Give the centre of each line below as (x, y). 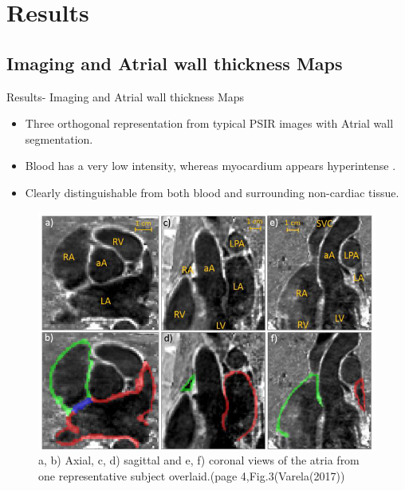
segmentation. (59, 138)
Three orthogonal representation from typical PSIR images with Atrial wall (209, 123)
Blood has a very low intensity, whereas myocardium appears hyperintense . (210, 166)
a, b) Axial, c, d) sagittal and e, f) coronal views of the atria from (199, 460)
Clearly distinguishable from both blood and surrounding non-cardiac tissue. (212, 192)
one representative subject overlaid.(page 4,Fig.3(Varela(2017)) (192, 475)
